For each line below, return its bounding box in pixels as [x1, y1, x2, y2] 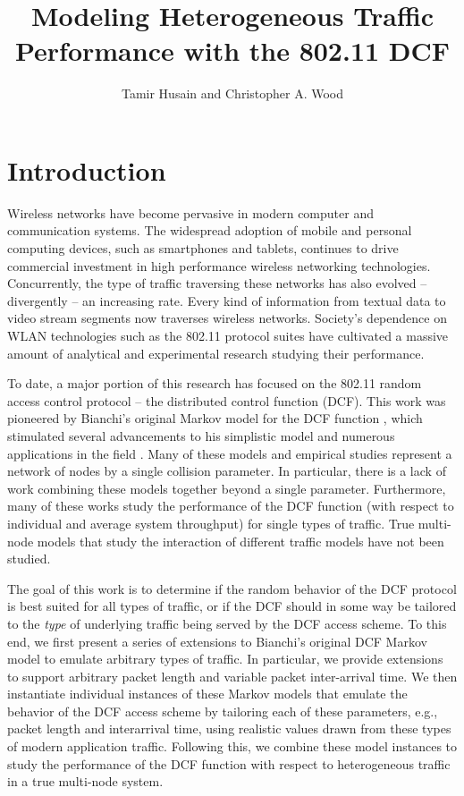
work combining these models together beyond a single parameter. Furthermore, [7, 478, 446, 497]
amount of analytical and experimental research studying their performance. [7, 343, 425, 362]
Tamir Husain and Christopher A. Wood [121, 84, 344, 103]
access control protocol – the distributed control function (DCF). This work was [7, 391, 446, 410]
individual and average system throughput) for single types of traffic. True [7, 513, 415, 532]
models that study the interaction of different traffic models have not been [37, 531, 444, 550]
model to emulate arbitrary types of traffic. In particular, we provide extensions [7, 649, 443, 668]
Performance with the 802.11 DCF [14, 32, 451, 69]
